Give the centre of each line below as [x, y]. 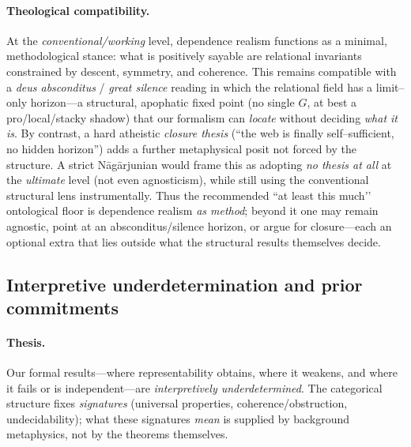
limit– [390, 86]
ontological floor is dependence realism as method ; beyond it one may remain [192, 210]
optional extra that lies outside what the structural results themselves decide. [194, 241]
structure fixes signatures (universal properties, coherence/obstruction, [177, 403]
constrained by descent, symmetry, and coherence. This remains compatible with [202, 71]
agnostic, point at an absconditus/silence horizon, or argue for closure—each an [199, 225]
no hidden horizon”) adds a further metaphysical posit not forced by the [181, 148]
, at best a [332, 102]
